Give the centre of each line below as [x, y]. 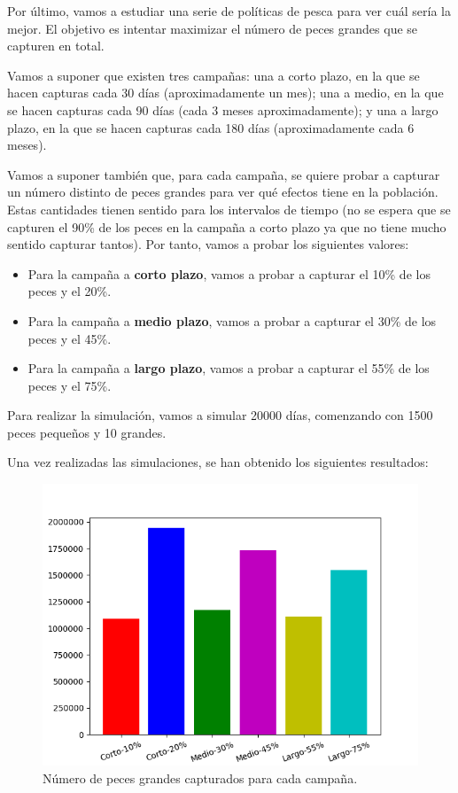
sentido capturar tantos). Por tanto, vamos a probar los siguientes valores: [208, 244]
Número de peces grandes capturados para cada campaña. [200, 777]
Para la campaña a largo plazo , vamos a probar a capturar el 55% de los [229, 368]
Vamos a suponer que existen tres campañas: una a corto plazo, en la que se [213, 75]
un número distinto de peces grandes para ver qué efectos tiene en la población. [223, 192]
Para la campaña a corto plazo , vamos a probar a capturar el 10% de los [229, 273]
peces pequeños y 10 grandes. [87, 432]
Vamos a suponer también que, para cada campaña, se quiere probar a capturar [224, 174]
